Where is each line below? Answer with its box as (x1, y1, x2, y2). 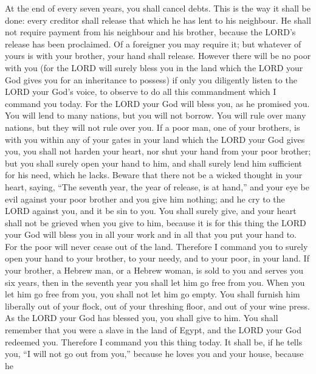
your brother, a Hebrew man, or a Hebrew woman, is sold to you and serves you (5, 264, 303, 277)
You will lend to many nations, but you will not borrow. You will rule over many (5, 109, 306, 122)
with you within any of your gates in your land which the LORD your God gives (5, 133, 305, 145)
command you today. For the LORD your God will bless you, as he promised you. (5, 97, 310, 109)
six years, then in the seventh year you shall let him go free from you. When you (5, 275, 305, 288)
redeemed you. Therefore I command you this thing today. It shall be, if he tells (5, 335, 303, 348)
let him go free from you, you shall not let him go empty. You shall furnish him (5, 288, 300, 300)
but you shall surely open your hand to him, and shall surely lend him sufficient (5, 156, 302, 169)
